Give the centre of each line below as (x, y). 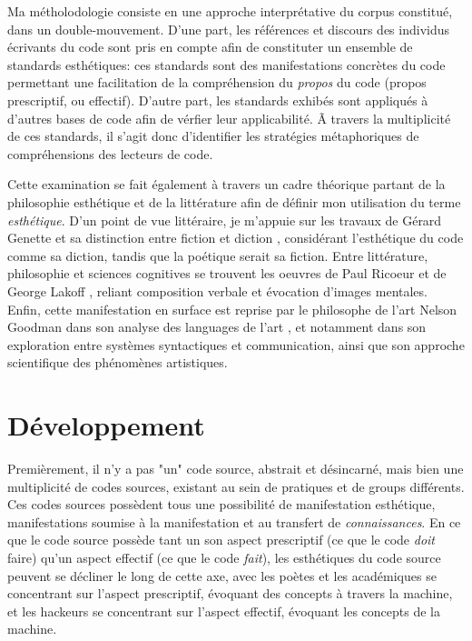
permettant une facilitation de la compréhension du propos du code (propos (217, 82)
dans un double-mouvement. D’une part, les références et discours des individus (229, 29)
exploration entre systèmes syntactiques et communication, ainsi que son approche (236, 344)
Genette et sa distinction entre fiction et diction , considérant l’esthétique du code (236, 238)
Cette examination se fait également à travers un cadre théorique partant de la (226, 184)
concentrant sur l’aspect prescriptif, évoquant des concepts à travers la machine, (230, 593)
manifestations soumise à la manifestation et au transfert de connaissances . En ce (234, 521)
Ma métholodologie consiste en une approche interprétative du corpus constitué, (230, 11)
